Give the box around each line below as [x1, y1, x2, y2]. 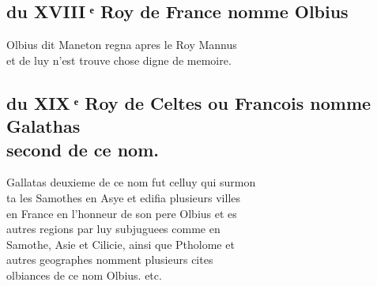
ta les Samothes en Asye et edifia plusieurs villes [6, 189, 241, 205]
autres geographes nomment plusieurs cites [6, 251, 213, 268]
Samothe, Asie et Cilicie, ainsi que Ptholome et [6, 235, 235, 252]
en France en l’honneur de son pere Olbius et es [6, 205, 237, 221]
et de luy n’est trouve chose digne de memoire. [6, 51, 232, 68]
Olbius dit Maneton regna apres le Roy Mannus [6, 36, 237, 53]
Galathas [6, 114, 81, 138]
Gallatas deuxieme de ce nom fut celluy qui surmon [6, 174, 256, 190]
